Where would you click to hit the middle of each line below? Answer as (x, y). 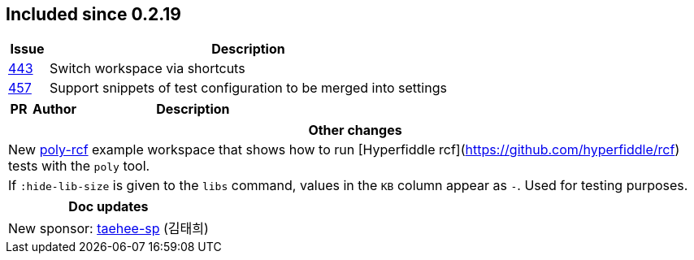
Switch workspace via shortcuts (147, 69)
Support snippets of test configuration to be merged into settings (248, 88)
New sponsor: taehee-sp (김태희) (108, 229)
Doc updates (108, 207)
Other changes (355, 130)
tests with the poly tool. (79, 166)
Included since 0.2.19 (94, 14)
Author (55, 109)
